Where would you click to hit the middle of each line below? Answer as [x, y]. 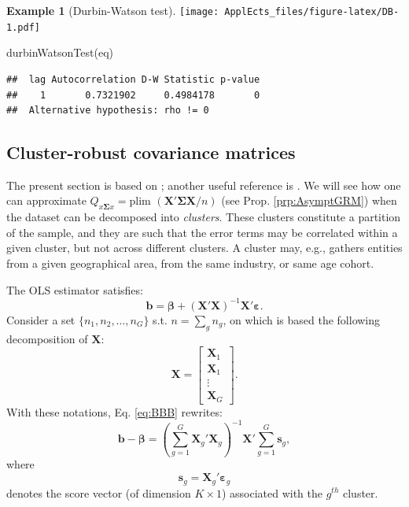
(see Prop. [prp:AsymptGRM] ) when [309, 200]
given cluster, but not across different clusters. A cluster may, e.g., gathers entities [204, 248]
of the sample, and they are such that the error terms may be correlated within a [202, 232]
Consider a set [41, 319]
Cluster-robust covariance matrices [151, 152]
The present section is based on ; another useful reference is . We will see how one [204, 185]
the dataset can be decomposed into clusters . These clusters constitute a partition [204, 217]
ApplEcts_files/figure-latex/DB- [312, 12]
